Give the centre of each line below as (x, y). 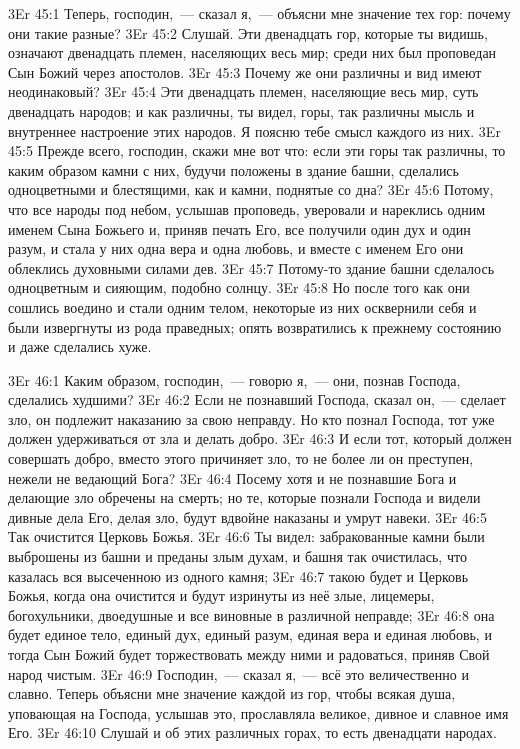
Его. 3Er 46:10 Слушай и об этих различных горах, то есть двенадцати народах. (252, 732)
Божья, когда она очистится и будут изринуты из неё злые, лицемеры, (221, 595)
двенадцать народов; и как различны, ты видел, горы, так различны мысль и (241, 110)
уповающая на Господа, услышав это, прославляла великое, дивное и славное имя (258, 712)
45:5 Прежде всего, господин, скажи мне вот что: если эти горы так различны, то (257, 150)
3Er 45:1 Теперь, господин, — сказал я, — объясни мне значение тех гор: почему (259, 13)
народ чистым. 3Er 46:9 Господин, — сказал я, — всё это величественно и (238, 673)
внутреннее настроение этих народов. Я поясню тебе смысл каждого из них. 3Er (254, 130)
